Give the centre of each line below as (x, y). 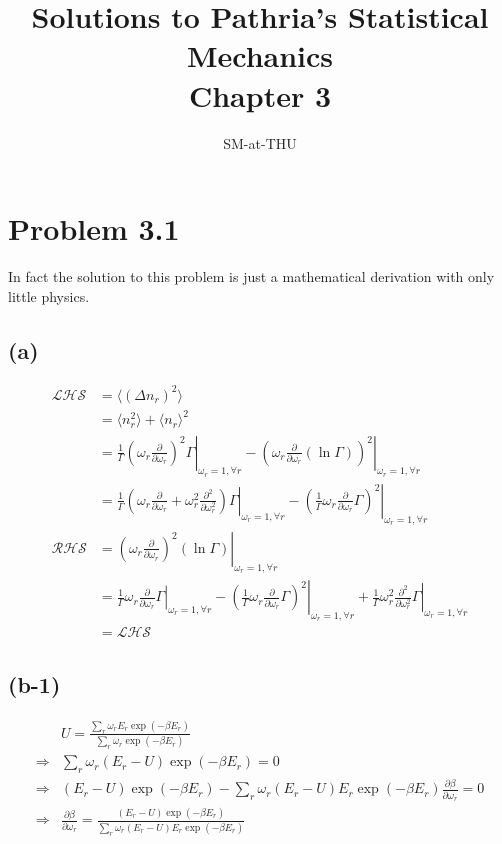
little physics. (49, 295)
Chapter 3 (260, 94)
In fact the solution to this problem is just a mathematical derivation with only (251, 276)
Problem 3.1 (94, 228)
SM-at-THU (260, 142)
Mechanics (260, 55)
